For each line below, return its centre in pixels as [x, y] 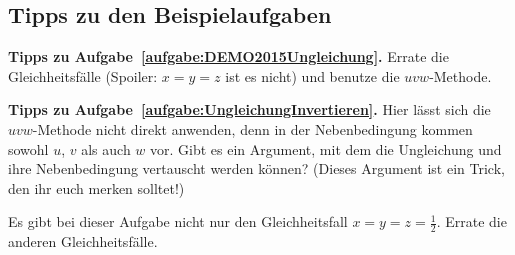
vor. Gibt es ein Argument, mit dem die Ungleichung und [326, 148]
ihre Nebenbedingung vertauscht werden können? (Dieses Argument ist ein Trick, [256, 168]
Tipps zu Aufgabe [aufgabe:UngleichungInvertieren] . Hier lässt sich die [249, 109]
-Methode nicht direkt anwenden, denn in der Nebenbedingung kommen [252, 128]
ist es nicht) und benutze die [312, 75]
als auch [106, 148]
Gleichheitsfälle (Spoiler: [83, 75]
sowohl [28, 148]
